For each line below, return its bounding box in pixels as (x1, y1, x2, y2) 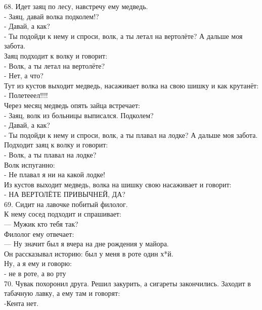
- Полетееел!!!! (4, 90, 48, 100)
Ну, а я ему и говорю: (4, 258, 72, 269)
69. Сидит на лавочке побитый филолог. (4, 198, 128, 209)
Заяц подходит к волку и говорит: (4, 50, 108, 61)
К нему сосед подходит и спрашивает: (4, 209, 121, 219)
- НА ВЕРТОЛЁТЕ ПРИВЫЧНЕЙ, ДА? (4, 189, 125, 199)
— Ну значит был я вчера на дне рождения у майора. (4, 238, 169, 249)
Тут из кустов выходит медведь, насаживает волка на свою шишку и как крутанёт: (4, 80, 259, 90)
